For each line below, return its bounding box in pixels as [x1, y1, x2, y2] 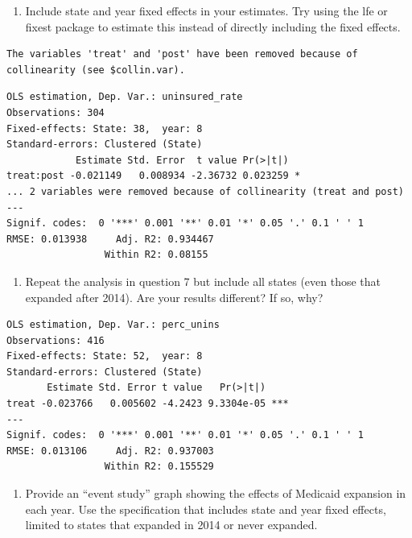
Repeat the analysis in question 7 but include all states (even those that [25, 272, 381, 289]
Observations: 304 [6, 106, 105, 118]
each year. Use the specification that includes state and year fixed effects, [25, 500, 386, 517]
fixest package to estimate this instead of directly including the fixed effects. [25, 18, 401, 35]
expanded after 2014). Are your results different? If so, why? [25, 288, 323, 305]
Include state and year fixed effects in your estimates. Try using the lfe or [25, 2, 388, 19]
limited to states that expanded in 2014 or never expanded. [25, 516, 318, 533]
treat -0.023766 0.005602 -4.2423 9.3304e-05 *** [6, 398, 289, 410]
